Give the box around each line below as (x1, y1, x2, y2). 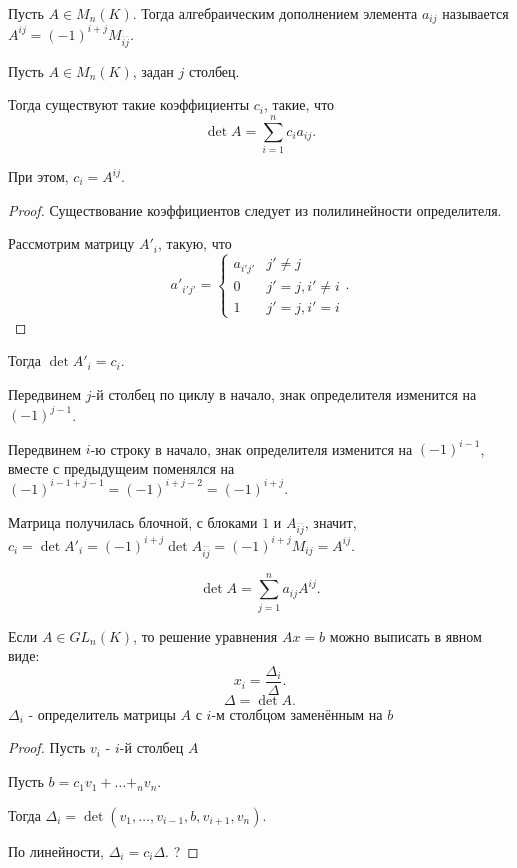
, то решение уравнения (133, 625, 278, 646)
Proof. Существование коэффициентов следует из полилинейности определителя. (8, 199, 502, 220)
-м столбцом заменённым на (211, 703, 383, 724)
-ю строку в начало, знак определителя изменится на (90, 438, 413, 459)
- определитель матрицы (28, 703, 176, 724)
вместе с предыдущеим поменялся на (8, 457, 235, 478)
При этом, (8, 166, 69, 187)
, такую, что (158, 233, 232, 254)
